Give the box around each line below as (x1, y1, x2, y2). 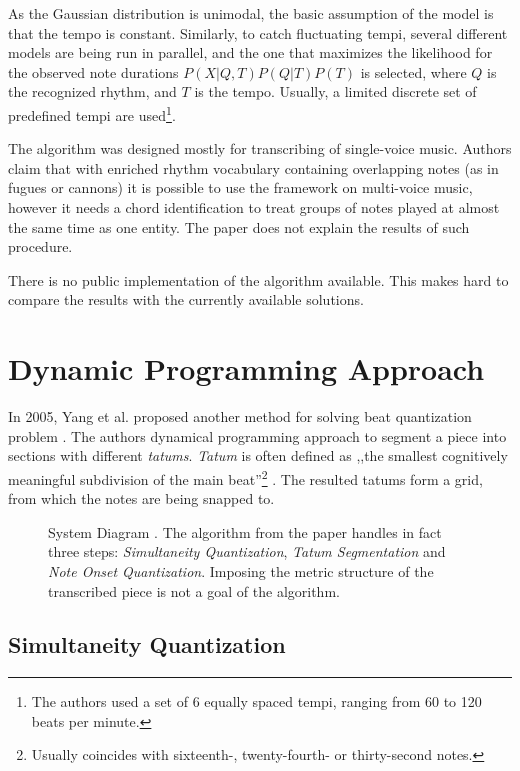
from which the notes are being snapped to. (8, 488, 275, 509)
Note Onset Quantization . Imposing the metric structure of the (48, 560, 434, 581)
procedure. (8, 236, 73, 257)
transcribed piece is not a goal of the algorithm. (48, 580, 340, 601)
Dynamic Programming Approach (8, 348, 485, 389)
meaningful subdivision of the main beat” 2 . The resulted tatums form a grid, (8, 465, 483, 489)
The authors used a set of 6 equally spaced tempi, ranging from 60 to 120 (31, 691, 482, 712)
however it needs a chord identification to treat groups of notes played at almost (8, 197, 500, 217)
